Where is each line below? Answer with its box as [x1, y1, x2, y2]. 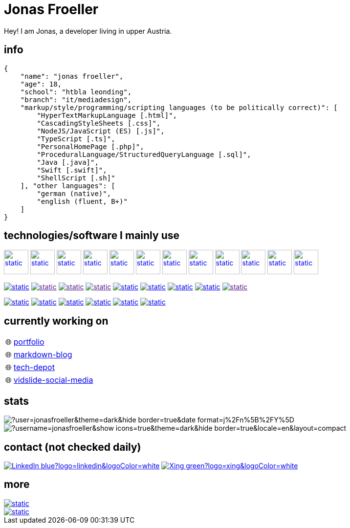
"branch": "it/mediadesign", [20, 95, 132, 104]
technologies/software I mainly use [4, 229, 179, 242]
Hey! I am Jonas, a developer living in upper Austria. [4, 26, 172, 35]
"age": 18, [20, 80, 62, 88]
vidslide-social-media [13, 375, 93, 385]
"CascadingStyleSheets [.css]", [37, 119, 161, 127]
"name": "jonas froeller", [20, 72, 124, 80]
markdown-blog [13, 350, 72, 360]
